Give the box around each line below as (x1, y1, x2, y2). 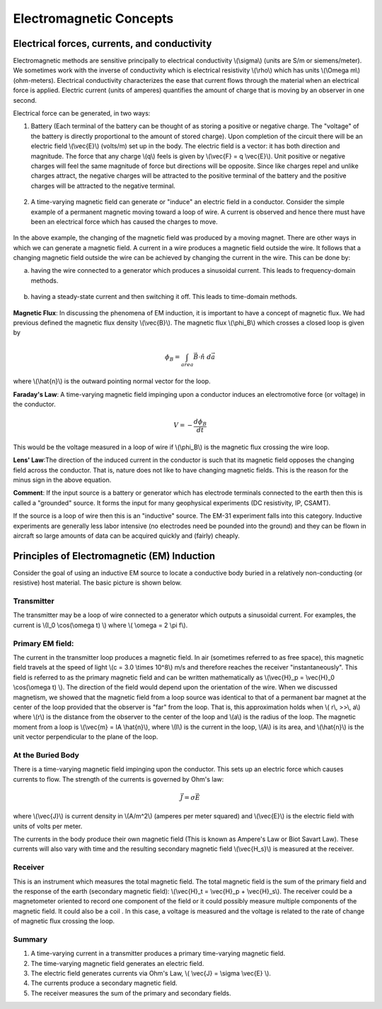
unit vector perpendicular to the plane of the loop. (13, 733, 158, 741)
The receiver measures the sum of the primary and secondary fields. (30, 988, 231, 997)
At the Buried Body (13, 750, 79, 760)
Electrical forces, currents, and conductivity (13, 38, 212, 50)
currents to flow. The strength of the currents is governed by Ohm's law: (13, 774, 224, 783)
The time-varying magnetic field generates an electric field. (30, 959, 204, 967)
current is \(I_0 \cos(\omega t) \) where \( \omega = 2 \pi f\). (13, 621, 188, 629)
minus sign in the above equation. (13, 475, 112, 485)
